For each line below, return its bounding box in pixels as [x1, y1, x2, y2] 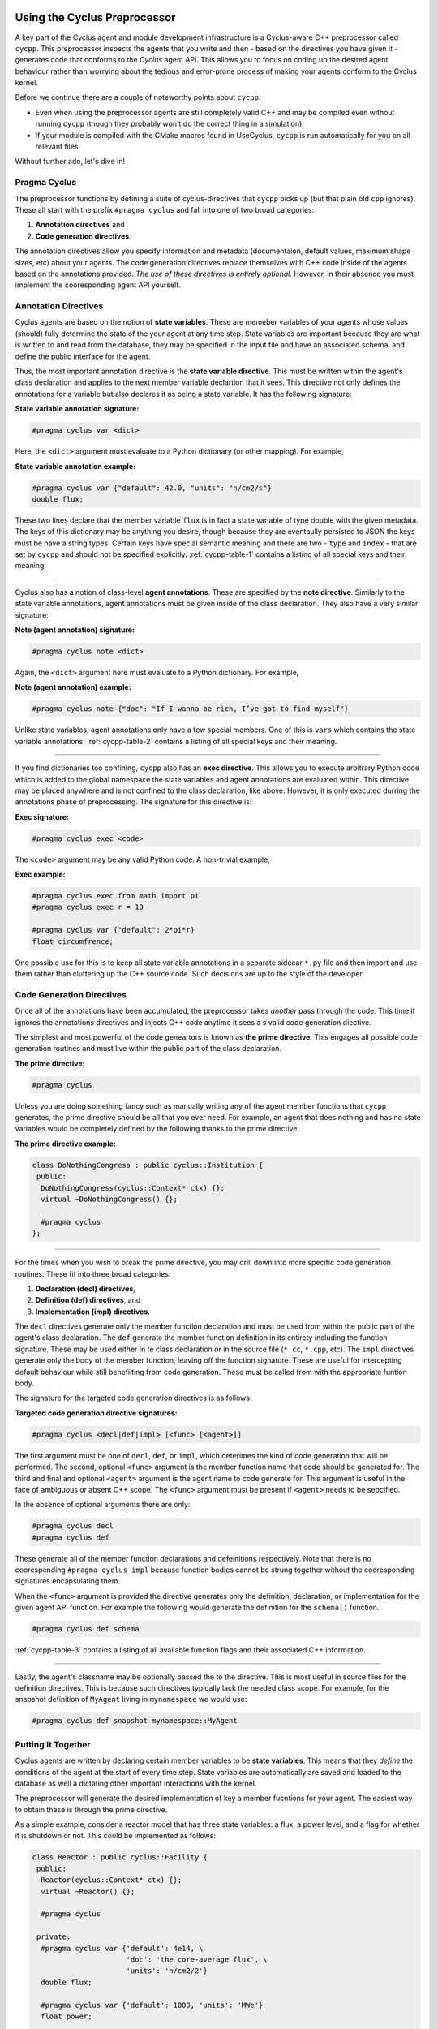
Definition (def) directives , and [35, 1295, 141, 1305]
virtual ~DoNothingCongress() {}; [41, 1194, 178, 1204]
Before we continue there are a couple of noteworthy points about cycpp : [15, 93, 261, 102]
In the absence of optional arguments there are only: [15, 1500, 191, 1510]
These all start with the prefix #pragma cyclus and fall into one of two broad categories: [15, 205, 315, 214]
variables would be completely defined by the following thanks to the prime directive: [15, 1124, 300, 1134]
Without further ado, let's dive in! [15, 157, 126, 166]
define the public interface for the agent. [15, 351, 151, 361]
